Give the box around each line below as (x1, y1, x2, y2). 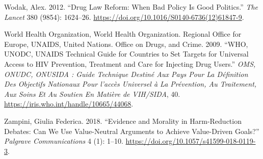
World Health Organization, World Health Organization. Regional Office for (4, 29, 242, 39)
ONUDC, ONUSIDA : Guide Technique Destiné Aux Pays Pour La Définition (4, 68, 248, 79)
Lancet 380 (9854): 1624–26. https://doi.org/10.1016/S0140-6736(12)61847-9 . (4, 11, 244, 22)
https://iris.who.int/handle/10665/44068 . (4, 98, 134, 109)
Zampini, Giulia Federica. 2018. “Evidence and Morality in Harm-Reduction (4, 115, 242, 126)
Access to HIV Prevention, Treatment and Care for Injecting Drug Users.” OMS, (4, 58, 256, 69)
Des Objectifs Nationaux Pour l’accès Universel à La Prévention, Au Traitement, (4, 78, 257, 89)
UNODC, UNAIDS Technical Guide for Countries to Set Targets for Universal (4, 48, 249, 59)
